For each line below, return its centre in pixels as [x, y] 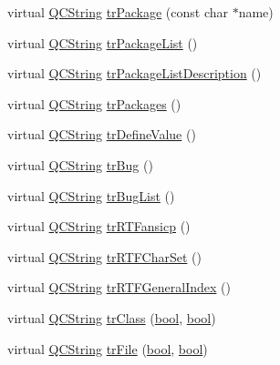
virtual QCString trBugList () [91, 195]
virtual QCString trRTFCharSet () [104, 256]
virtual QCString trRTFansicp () [99, 226]
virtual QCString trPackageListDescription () [135, 73]
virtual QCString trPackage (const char [118, 12]
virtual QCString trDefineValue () [102, 134]
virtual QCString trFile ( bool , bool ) [108, 348]
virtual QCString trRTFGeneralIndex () [119, 287]
